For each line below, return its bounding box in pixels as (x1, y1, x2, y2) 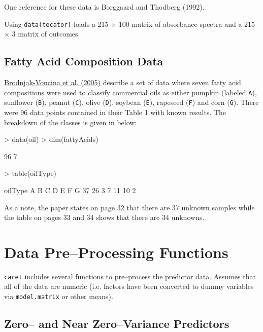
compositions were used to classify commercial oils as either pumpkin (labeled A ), (4, 87, 257, 97)
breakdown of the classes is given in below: (4, 117, 137, 127)
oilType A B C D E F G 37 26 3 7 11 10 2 (4, 185, 136, 195)
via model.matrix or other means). (4, 291, 113, 302)
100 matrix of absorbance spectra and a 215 (118, 18, 255, 29)
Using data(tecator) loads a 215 (4, 18, 109, 29)
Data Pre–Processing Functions (4, 241, 228, 262)
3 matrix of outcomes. (12, 28, 80, 39)
